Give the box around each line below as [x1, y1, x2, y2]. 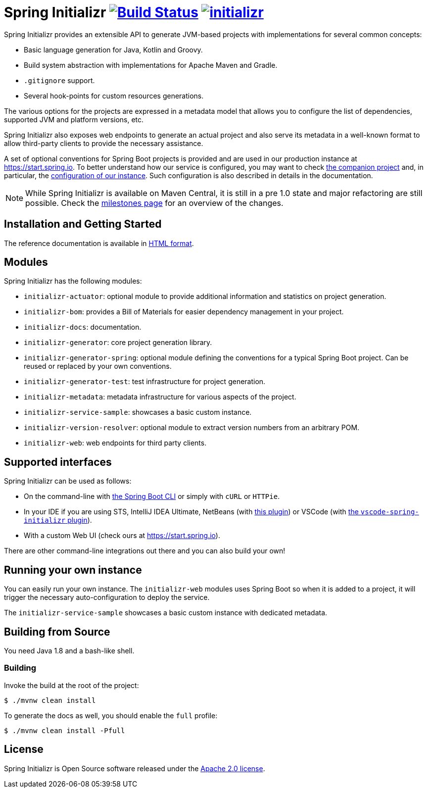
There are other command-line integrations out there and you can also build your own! [4, 546, 285, 555]
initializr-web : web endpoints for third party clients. [24, 439, 207, 447]
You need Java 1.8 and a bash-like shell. [4, 646, 135, 655]
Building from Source [4, 625, 110, 638]
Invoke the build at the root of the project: [4, 681, 139, 690]
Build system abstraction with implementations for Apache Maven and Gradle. [24, 60, 278, 69]
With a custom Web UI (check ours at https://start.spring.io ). [24, 531, 220, 540]
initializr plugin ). [24, 516, 92, 525]
